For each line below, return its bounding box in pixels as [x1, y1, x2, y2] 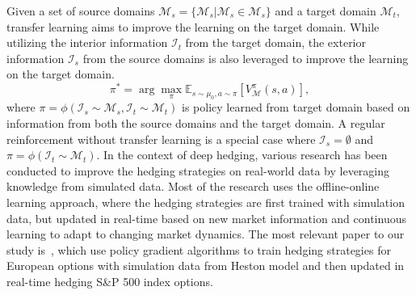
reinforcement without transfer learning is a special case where [6, 130, 316, 147]
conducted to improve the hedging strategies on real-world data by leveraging [6, 162, 390, 179]
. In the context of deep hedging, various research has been [96, 146, 388, 163]
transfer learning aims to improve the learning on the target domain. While [6, 18, 380, 35]
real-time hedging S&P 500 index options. [6, 272, 213, 289]
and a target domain [275, 2, 376, 19]
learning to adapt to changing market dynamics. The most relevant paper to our [6, 225, 405, 242]
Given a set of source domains [6, 2, 155, 19]
